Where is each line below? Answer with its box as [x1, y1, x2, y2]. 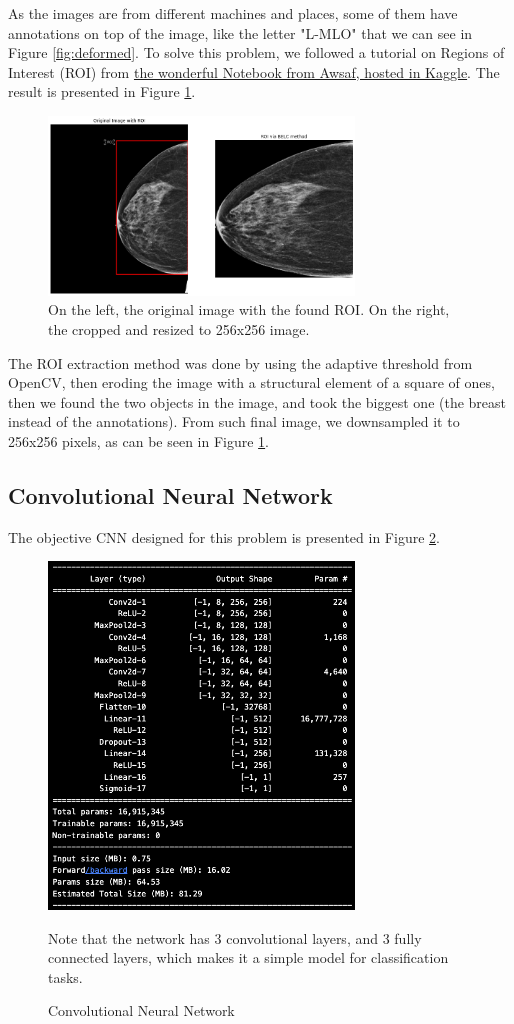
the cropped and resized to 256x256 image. [48, 318, 310, 339]
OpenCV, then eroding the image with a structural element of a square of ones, [8, 372, 495, 393]
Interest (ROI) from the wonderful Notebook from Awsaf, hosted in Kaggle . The [8, 61, 500, 82]
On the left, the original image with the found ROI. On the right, [48, 299, 450, 320]
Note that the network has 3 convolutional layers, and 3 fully [48, 927, 422, 948]
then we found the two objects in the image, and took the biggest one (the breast [8, 391, 507, 412]
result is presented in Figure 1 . [8, 81, 196, 102]
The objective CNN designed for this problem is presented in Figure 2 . [8, 526, 440, 547]
